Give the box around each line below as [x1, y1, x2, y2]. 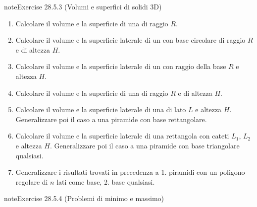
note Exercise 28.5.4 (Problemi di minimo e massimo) [4, 193, 164, 204]
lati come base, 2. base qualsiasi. [56, 176, 155, 187]
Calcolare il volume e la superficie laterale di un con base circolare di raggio [15, 35, 246, 45]
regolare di [15, 176, 48, 187]
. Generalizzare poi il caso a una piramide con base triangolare [50, 140, 240, 150]
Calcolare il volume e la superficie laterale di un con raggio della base [15, 61, 226, 71]
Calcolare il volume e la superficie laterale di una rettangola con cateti [15, 131, 229, 141]
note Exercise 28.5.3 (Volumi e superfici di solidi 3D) [4, 1, 162, 11]
